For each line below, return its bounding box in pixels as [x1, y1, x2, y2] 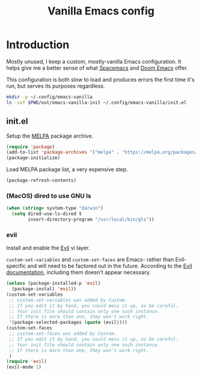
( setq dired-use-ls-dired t [11, 211, 82, 217]
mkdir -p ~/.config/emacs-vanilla [6, 94, 93, 100]
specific [6, 263, 26, 270]
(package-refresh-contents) [6, 177, 77, 184]
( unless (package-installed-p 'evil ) [6, 281, 101, 287]
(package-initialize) [6, 155, 61, 161]
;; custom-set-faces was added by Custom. [8, 331, 117, 337]
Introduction [6, 38, 70, 52]
